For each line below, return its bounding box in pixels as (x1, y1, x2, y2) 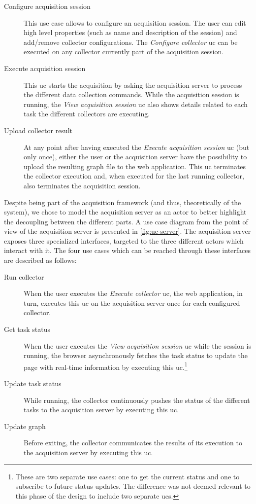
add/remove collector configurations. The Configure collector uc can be (24, 36, 238, 47)
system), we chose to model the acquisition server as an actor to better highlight (4, 207, 247, 217)
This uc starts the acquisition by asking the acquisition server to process (24, 79, 242, 90)
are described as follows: (4, 255, 77, 265)
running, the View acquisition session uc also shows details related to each (24, 99, 248, 109)
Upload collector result (4, 125, 72, 135)
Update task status (4, 378, 62, 389)
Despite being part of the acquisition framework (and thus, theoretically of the (4, 197, 241, 207)
